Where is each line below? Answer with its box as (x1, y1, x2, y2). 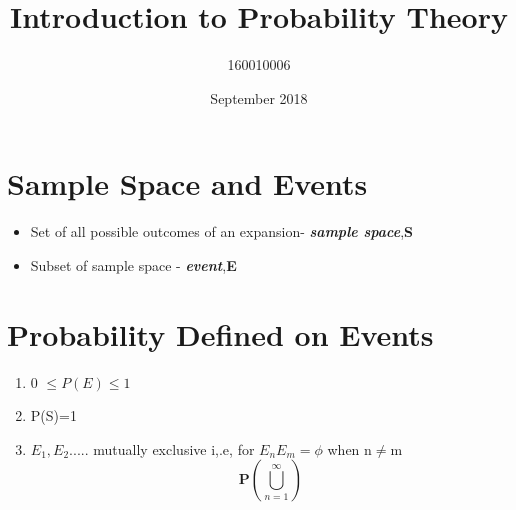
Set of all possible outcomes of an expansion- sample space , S (30, 221, 413, 242)
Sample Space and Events (7, 163, 368, 204)
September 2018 (210, 87, 308, 108)
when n (327, 438, 372, 459)
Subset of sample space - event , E (30, 254, 237, 275)
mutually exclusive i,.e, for (93, 438, 255, 459)
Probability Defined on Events (7, 313, 434, 354)
